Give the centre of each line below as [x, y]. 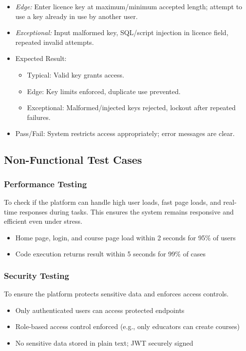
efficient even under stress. [43, 221]
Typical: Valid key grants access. [76, 74]
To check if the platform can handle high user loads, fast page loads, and [113, 202]
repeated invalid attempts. [55, 42]
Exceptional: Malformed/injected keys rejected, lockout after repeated [131, 107]
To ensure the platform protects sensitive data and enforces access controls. [116, 294]
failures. [39, 117]
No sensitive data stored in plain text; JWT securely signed [104, 342]
